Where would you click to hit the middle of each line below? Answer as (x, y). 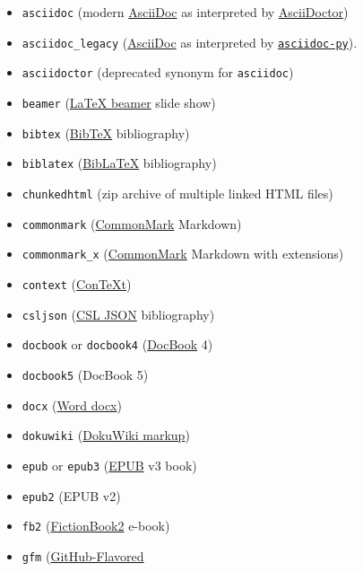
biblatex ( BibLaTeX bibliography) (119, 163)
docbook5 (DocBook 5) (85, 374)
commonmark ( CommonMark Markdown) (132, 223)
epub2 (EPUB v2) (71, 495)
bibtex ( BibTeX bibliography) (106, 132)
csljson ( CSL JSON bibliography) (118, 314)
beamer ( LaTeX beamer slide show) (119, 102)
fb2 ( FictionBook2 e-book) (96, 526)
